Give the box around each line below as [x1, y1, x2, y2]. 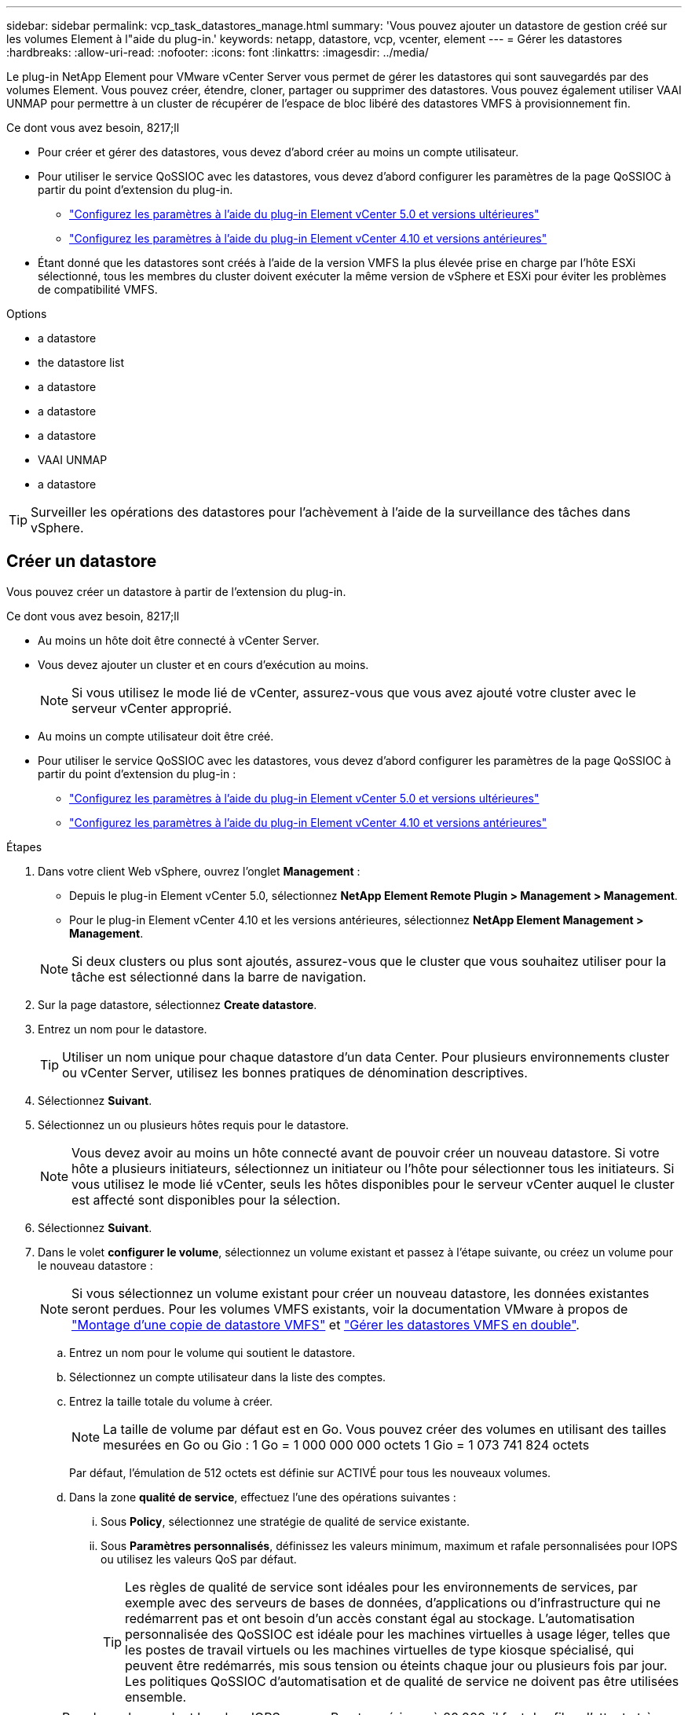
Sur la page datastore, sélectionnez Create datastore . [38, 997, 317, 1011]
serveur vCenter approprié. [71, 700, 232, 716]
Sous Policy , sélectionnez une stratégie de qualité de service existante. [101, 1514, 470, 1528]
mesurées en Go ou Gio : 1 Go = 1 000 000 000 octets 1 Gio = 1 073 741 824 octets [103, 1436, 590, 1453]
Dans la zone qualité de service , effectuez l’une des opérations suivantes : [69, 1490, 456, 1504]
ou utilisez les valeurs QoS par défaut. [101, 1552, 297, 1566]
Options [6, 307, 47, 320]
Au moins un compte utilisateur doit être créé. [38, 729, 274, 743]
